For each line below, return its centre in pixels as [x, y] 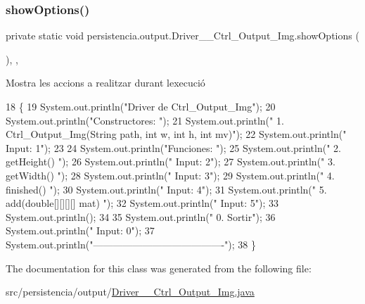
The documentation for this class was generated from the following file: [159, 268]
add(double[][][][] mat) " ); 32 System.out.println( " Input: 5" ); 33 [142, 203]
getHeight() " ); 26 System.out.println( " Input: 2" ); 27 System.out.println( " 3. [171, 161]
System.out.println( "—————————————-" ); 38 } [131, 244]
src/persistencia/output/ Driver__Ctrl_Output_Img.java [130, 292]
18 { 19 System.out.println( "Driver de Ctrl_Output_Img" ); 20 [141, 106]
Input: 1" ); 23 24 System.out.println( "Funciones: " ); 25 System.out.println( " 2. [173, 147]
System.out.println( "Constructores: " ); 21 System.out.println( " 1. [145, 120]
